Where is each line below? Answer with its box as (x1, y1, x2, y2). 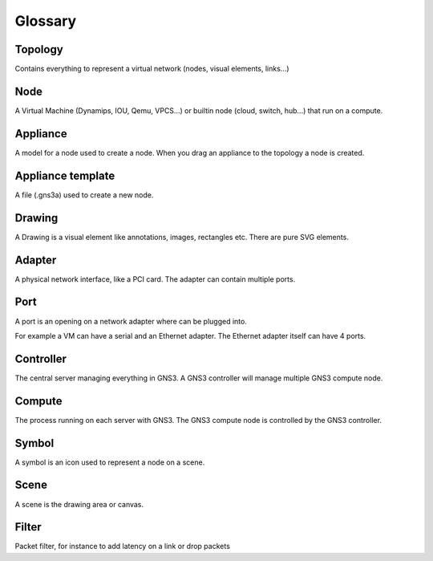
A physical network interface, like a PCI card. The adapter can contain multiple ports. (14, 274, 296, 284)
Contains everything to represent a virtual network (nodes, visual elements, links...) (14, 64, 289, 74)
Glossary (14, 12, 77, 30)
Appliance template (14, 169, 115, 182)
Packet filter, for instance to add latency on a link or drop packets (14, 542, 230, 551)
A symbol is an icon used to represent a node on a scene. (14, 457, 205, 467)
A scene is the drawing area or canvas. (14, 499, 144, 509)
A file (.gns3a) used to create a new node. (14, 189, 154, 200)
